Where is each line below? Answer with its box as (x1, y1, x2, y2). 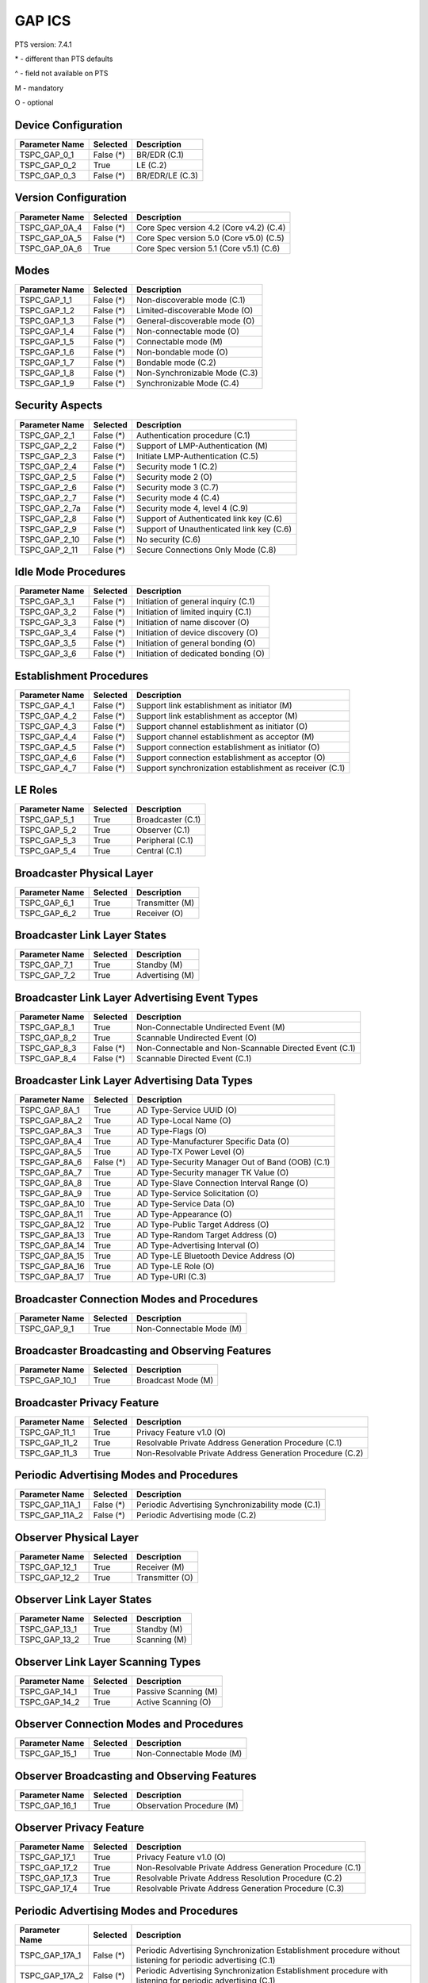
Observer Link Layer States (14, 1593, 152, 1606)
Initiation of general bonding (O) (136, 638, 256, 649)
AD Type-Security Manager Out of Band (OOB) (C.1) (136, 1156, 331, 1168)
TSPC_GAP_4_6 (19, 752, 77, 763)
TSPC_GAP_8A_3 (19, 1126, 82, 1137)
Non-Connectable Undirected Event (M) (136, 1022, 285, 1033)
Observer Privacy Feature (14, 1821, 144, 1835)
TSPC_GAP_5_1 (19, 814, 75, 825)
